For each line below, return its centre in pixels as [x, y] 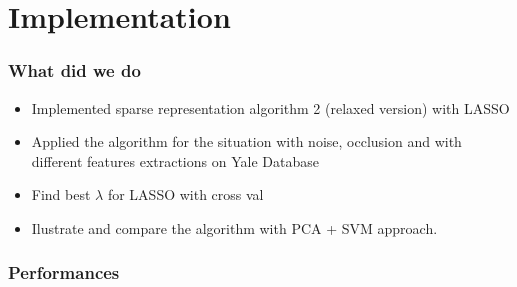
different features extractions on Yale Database [175, 160]
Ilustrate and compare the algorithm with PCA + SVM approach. [234, 227]
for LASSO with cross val [185, 194]
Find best [61, 194]
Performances [64, 272]
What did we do [74, 70]
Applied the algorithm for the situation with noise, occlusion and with [246, 141]
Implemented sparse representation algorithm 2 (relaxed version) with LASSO [270, 107]
